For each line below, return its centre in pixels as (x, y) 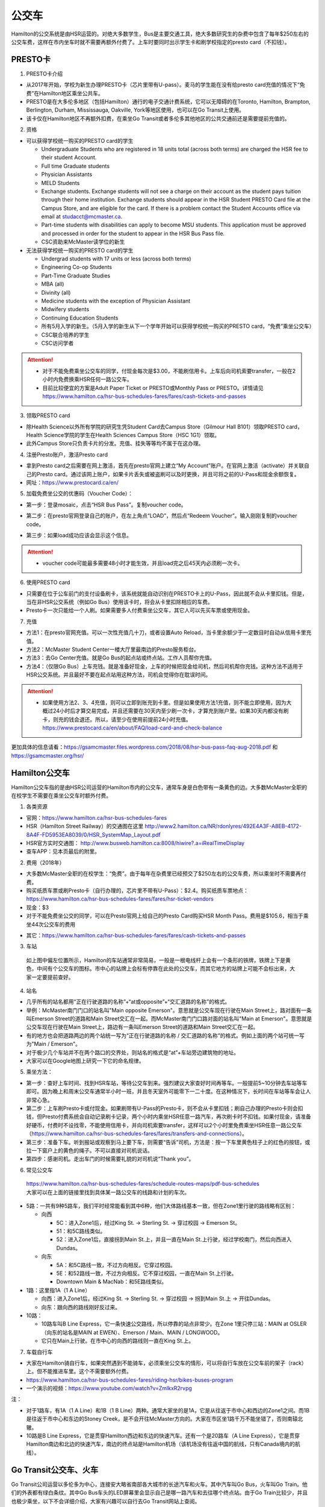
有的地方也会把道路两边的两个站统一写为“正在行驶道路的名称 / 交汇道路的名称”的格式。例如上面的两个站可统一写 (166, 1035)
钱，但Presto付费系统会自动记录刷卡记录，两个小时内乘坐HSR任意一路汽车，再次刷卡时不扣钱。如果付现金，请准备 (169, 1117)
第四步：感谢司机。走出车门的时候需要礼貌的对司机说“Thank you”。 (110, 1159)
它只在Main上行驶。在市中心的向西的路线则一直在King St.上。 (118, 1341)
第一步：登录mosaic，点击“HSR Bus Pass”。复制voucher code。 (106, 505)
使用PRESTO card (48, 582)
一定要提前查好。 (52, 977)
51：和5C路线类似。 (81, 1231)
